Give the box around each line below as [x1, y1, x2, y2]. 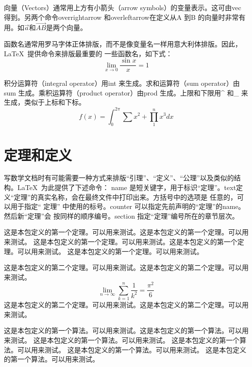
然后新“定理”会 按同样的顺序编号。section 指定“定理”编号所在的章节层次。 [4, 210, 239, 221]
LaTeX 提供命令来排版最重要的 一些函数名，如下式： [4, 48, 173, 58]
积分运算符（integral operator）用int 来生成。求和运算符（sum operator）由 [4, 78, 240, 88]
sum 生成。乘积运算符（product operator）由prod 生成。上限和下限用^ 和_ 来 [4, 87, 248, 97]
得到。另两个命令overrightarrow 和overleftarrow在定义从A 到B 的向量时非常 [4, 12, 239, 22]
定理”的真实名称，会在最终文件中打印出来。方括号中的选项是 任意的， [14, 191, 237, 202]
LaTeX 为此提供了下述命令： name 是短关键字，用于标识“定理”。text [17, 182, 236, 192]
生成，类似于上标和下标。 [4, 97, 85, 107]
